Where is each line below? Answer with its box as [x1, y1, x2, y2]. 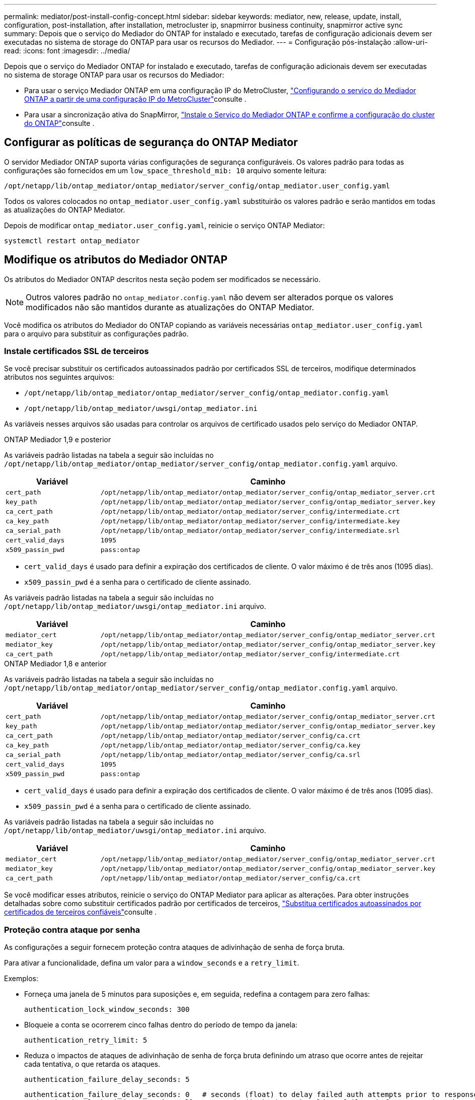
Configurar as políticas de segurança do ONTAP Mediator [4, 136, 298, 149]
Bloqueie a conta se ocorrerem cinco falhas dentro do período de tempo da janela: [24, 1020, 297, 1029]
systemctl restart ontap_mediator [4, 236, 140, 245]
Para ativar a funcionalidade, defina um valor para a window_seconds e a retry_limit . [4, 958, 299, 968]
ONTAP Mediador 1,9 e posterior [4, 435, 111, 444]
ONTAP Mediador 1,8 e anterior [4, 659, 107, 668]
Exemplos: [4, 974, 38, 983]
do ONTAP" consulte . [24, 119, 95, 127]
